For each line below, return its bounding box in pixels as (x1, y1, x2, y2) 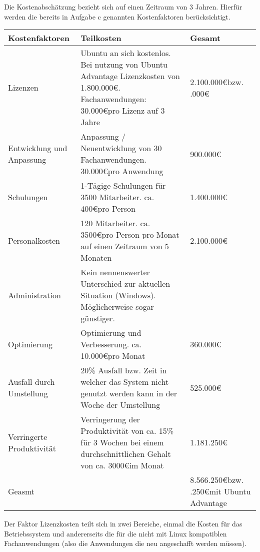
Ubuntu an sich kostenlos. (80, 47, 171, 59)
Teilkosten (80, 32, 121, 44)
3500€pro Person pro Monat (80, 229, 179, 241)
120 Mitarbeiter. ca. (80, 217, 150, 229)
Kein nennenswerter (80, 266, 150, 278)
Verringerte (8, 430, 47, 442)
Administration (8, 289, 61, 301)
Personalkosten (8, 234, 60, 246)
